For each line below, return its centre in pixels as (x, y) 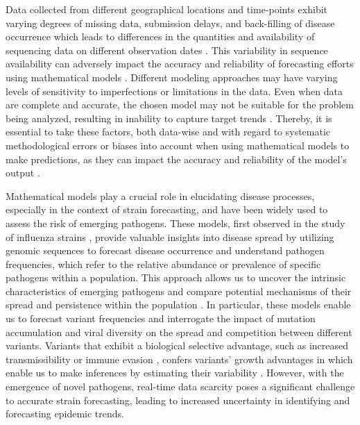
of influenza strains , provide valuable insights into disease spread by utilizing (170, 236)
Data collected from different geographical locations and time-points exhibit (167, 9)
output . (23, 173)
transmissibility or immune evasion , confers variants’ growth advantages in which (179, 359)
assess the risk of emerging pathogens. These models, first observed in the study (175, 223)
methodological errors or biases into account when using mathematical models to (178, 145)
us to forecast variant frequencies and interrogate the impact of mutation (161, 318)
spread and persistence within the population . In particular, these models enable (178, 305)
